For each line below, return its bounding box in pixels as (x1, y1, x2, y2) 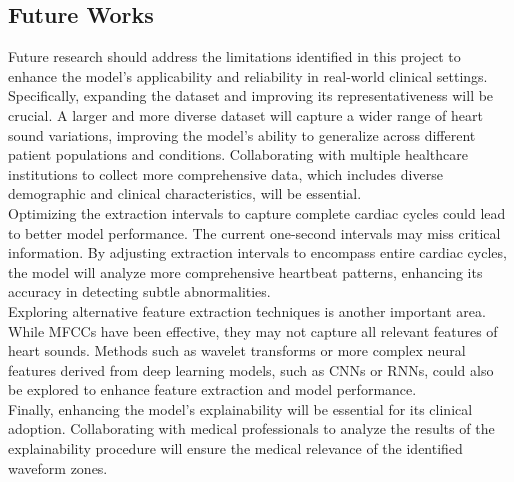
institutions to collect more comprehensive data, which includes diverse (8, 163, 443, 184)
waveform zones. (8, 457, 108, 478)
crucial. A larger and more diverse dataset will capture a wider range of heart (8, 104, 483, 125)
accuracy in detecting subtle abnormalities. (8, 281, 271, 302)
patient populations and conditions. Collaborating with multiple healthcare (8, 144, 468, 165)
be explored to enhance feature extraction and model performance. (8, 379, 417, 400)
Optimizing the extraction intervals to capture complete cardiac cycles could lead (8, 202, 506, 223)
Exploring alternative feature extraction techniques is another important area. (8, 300, 486, 321)
